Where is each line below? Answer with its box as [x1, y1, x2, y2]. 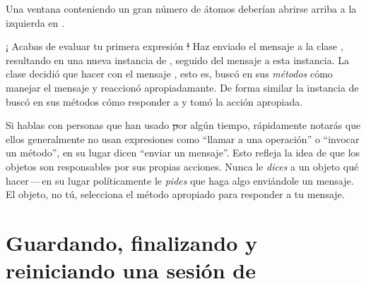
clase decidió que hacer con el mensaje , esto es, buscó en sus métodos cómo [6, 66, 333, 81]
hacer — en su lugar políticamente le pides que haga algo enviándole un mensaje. [6, 173, 354, 187]
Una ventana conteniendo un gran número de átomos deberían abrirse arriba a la [6, 1, 357, 16]
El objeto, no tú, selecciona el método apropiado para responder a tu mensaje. [6, 187, 345, 202]
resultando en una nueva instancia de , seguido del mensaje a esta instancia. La [6, 52, 350, 67]
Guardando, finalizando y [6, 228, 258, 257]
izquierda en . [6, 15, 64, 30]
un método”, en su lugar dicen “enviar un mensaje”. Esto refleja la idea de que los [6, 145, 360, 160]
